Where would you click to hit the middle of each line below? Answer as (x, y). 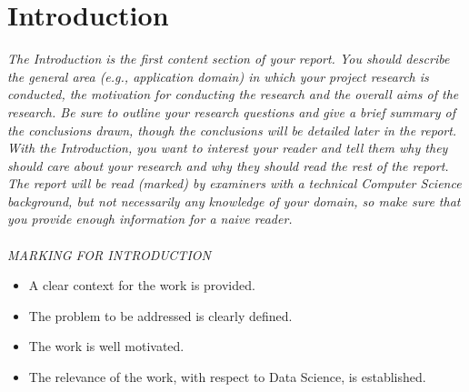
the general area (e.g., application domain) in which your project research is (218, 76)
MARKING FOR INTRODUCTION (109, 254)
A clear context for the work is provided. (142, 285)
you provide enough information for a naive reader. (150, 219)
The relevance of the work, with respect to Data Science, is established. (227, 377)
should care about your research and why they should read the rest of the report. (228, 165)
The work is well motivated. (106, 346)
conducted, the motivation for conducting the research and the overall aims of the (233, 94)
